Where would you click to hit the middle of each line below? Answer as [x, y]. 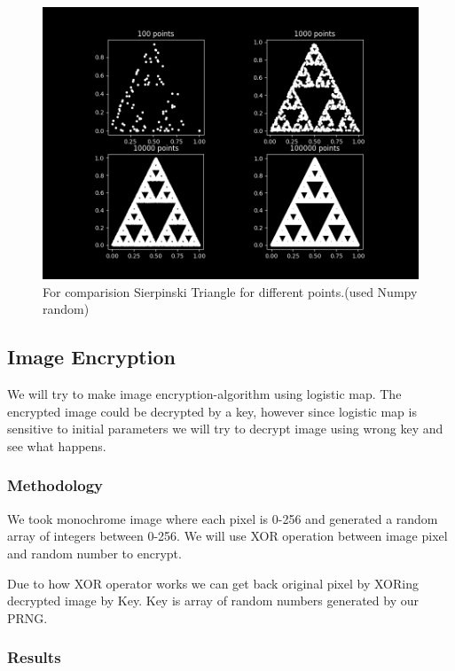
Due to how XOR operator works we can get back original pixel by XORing [213, 583]
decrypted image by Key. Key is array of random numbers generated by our [213, 601]
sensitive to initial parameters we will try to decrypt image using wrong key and [225, 429]
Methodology [55, 485]
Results [34, 657]
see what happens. [57, 445]
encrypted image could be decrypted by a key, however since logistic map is [212, 411]
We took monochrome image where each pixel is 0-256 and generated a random [223, 518]
